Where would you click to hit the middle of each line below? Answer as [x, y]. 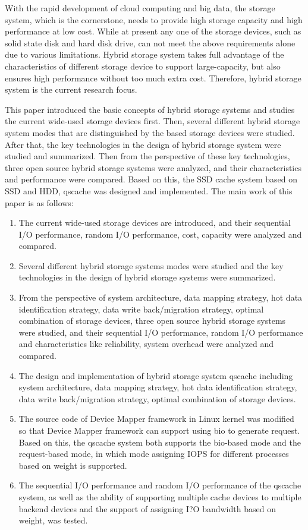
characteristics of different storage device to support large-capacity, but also [143, 66]
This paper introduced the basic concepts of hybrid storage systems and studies [150, 109]
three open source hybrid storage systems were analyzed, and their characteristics [153, 167]
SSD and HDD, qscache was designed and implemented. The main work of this [149, 190]
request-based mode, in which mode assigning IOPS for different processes [154, 454]
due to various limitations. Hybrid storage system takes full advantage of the [144, 54]
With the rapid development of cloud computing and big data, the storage [140, 8]
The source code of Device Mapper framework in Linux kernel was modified [156, 419]
